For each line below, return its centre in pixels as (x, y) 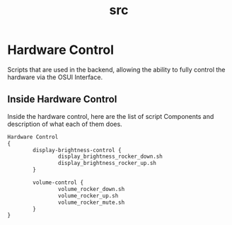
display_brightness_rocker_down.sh (110, 157)
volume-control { (58, 183)
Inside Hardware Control (62, 99)
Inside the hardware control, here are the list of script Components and (111, 116)
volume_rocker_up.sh (88, 196)
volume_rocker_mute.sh (91, 202)
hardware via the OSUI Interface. (55, 77)
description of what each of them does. (65, 124)
